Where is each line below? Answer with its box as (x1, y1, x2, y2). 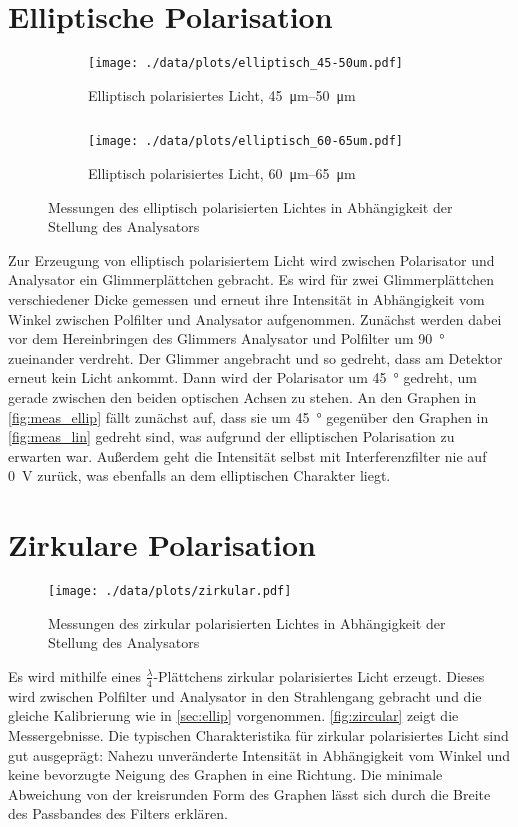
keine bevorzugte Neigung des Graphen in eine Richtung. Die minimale (8, 764, 443, 785)
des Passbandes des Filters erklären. (8, 803, 228, 824)
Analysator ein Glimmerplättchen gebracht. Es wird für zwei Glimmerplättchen (8, 269, 495, 290)
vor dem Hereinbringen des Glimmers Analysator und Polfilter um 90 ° (8, 328, 445, 349)
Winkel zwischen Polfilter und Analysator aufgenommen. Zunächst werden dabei (8, 308, 502, 329)
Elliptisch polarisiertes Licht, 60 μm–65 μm (88, 163, 356, 184)
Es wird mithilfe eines (8, 665, 141, 686)
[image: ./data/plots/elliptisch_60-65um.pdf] (88, 134, 403, 149)
